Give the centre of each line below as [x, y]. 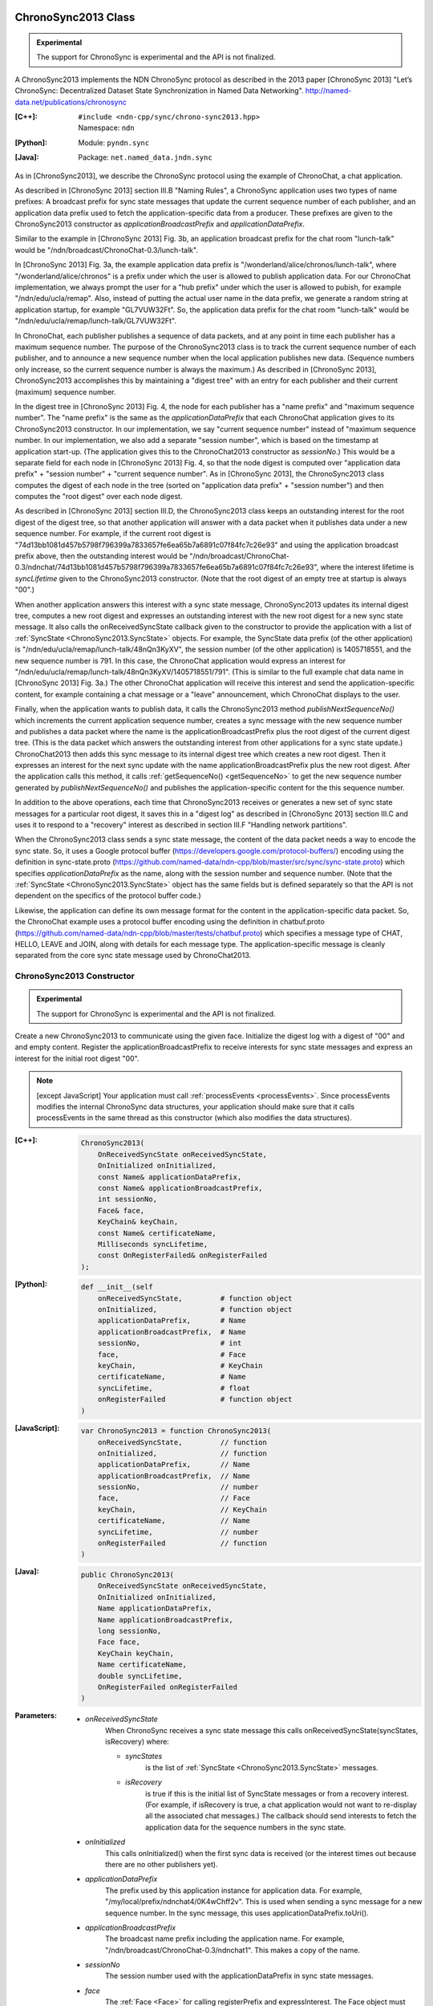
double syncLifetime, [140, 1676]
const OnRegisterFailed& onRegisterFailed [182, 1255]
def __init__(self [117, 1287]
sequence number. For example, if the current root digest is [113, 534]
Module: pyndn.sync [114, 142]
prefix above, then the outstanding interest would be [101, 556]
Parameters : [36, 1716]
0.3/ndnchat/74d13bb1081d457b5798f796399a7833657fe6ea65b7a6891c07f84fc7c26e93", [167, 567]
